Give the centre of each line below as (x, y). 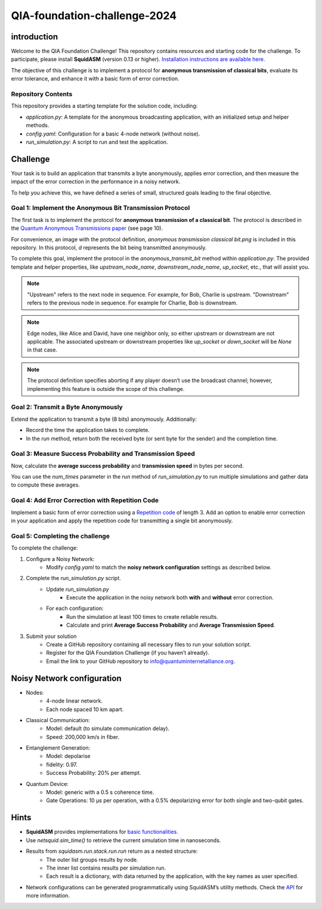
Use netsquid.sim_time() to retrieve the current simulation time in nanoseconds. (123, 840)
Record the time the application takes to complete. (88, 430)
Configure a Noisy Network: (60, 559)
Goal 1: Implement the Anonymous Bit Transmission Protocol (100, 208)
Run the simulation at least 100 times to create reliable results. (143, 617)
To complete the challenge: (44, 548)
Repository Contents (42, 94)
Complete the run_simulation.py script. (74, 578)
